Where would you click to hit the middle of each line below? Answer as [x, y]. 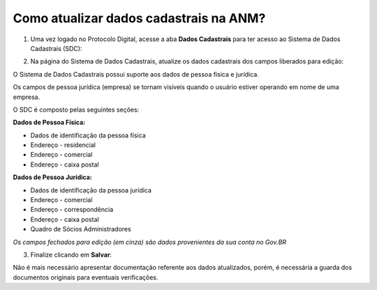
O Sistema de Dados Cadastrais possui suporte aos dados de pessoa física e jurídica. [136, 74]
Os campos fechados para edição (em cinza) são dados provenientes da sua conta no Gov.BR [149, 242]
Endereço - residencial [63, 145]
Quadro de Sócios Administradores [81, 229]
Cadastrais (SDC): [56, 48]
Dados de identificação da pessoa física [88, 135]
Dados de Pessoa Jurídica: [52, 177]
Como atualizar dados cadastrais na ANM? [139, 18]
